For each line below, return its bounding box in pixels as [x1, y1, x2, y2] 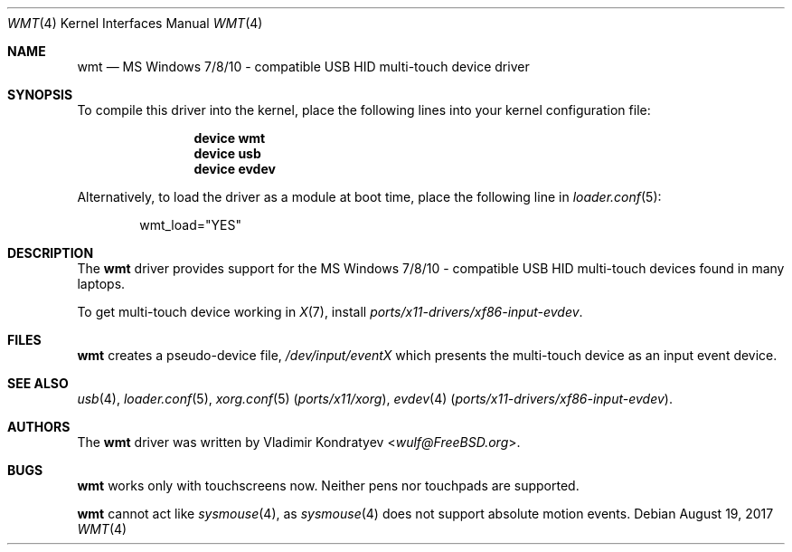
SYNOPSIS [7, 87, 73, 102]
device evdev [193, 161, 276, 176]
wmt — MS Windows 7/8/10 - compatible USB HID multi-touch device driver [77, 59, 530, 74]
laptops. [77, 276, 126, 291]
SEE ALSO [7, 376, 69, 391]
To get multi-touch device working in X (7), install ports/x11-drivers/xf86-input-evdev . [77, 304, 583, 319]
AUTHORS [7, 419, 71, 434]
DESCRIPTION [7, 245, 94, 261]
